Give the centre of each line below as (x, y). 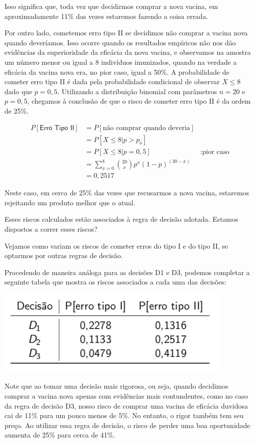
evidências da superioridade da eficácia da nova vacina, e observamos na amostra (128, 52)
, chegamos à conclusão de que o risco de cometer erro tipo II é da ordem (139, 101)
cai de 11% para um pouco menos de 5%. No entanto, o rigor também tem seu (124, 415)
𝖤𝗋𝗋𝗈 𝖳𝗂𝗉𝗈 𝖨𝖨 (57, 128)
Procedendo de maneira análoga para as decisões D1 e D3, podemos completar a (127, 272)
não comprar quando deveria (146, 128)
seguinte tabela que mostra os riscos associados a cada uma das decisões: (116, 282)
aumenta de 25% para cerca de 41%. (60, 435)
